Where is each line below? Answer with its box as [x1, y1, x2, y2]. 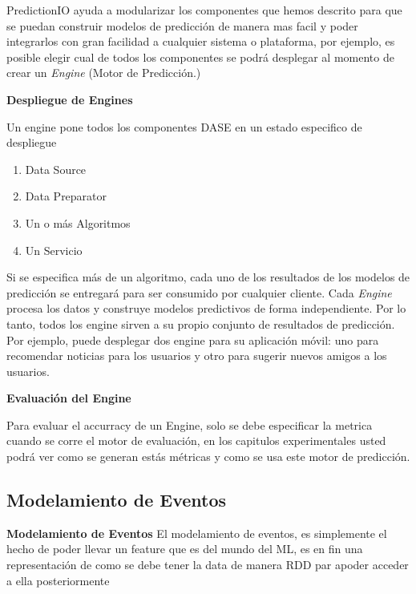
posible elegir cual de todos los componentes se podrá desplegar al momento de [6, 48, 394, 65]
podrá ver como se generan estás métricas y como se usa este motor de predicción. [6, 448, 410, 465]
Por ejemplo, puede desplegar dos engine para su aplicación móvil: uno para [6, 331, 379, 348]
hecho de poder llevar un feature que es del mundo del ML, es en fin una [6, 540, 363, 557]
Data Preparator [25, 188, 107, 204]
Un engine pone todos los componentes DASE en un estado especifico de [6, 118, 362, 135]
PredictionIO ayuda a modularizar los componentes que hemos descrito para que [6, 2, 402, 18]
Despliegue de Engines [6, 91, 133, 107]
